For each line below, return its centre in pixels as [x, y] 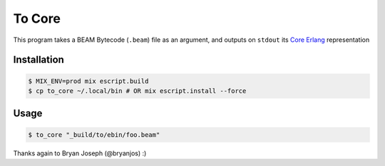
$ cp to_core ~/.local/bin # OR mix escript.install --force [137, 91]
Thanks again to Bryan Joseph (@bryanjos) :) [80, 153]
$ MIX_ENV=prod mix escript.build [88, 81]
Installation [38, 60]
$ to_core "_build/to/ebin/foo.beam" [94, 134]
